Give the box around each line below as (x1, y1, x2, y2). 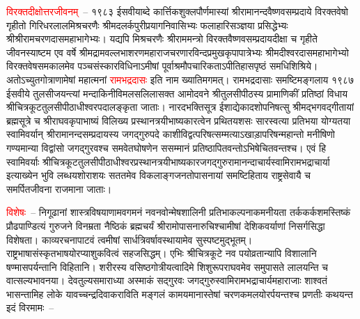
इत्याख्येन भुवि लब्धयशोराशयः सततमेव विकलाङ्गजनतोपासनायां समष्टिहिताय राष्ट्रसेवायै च (6, 168, 311, 182)
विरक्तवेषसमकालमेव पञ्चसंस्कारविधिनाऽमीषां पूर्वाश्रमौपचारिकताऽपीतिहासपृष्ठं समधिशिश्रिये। (6, 59, 318, 73)
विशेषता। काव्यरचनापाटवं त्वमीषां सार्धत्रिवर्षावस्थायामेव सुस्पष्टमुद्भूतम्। (6, 232, 253, 247)
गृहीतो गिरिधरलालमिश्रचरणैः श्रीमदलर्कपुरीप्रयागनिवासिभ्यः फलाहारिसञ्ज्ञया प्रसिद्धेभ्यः (6, 17, 288, 32)
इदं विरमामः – (6, 300, 54, 315)
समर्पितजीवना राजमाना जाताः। (6, 181, 112, 196)
